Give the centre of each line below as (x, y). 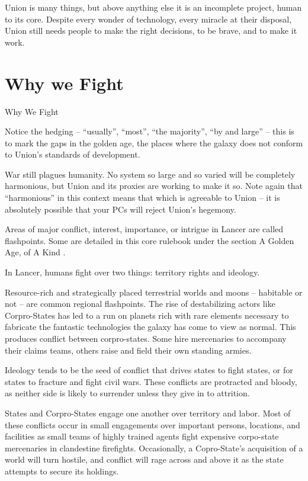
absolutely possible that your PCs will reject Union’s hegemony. (121, 209)
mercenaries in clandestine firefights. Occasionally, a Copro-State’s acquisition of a (154, 448)
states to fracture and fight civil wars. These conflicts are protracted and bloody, (151, 381)
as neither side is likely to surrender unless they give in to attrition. (127, 393)
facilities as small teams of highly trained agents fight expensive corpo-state (142, 436)
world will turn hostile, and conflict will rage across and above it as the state (144, 459)
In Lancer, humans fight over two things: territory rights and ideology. (132, 272)
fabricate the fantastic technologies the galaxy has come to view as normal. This (150, 327)
